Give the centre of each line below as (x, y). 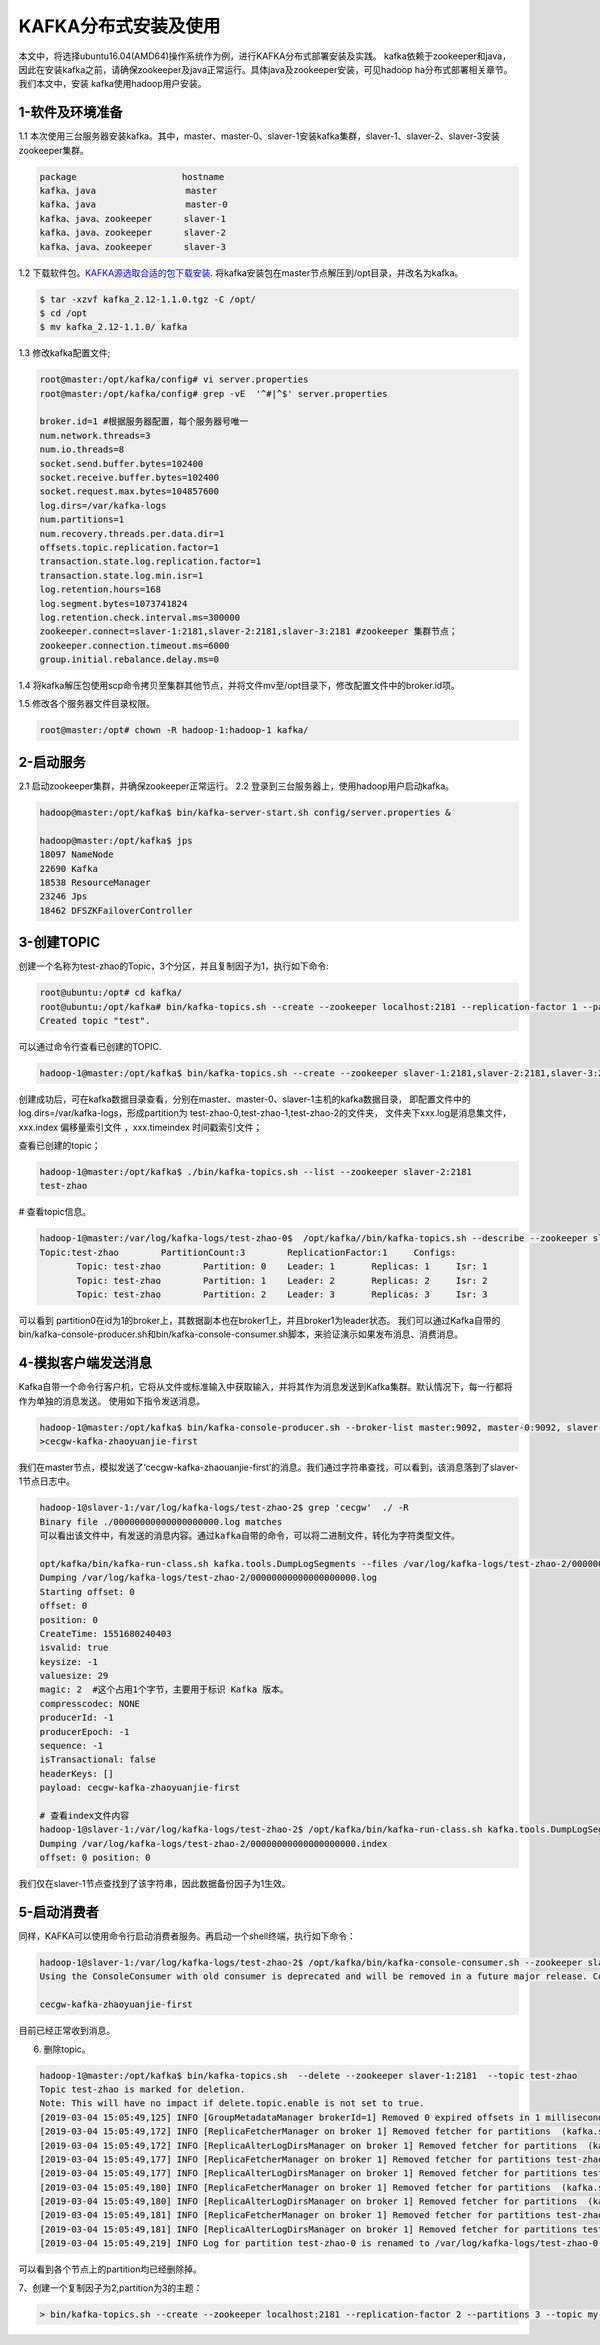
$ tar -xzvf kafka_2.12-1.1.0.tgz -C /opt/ (148, 299)
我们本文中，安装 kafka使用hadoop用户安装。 (112, 84)
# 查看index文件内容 (84, 1815)
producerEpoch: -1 (84, 1731)
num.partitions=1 (82, 519)
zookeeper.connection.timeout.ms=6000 (134, 645)
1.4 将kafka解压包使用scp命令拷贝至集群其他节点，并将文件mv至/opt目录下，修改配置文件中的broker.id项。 (239, 686)
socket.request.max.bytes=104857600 (129, 491)
